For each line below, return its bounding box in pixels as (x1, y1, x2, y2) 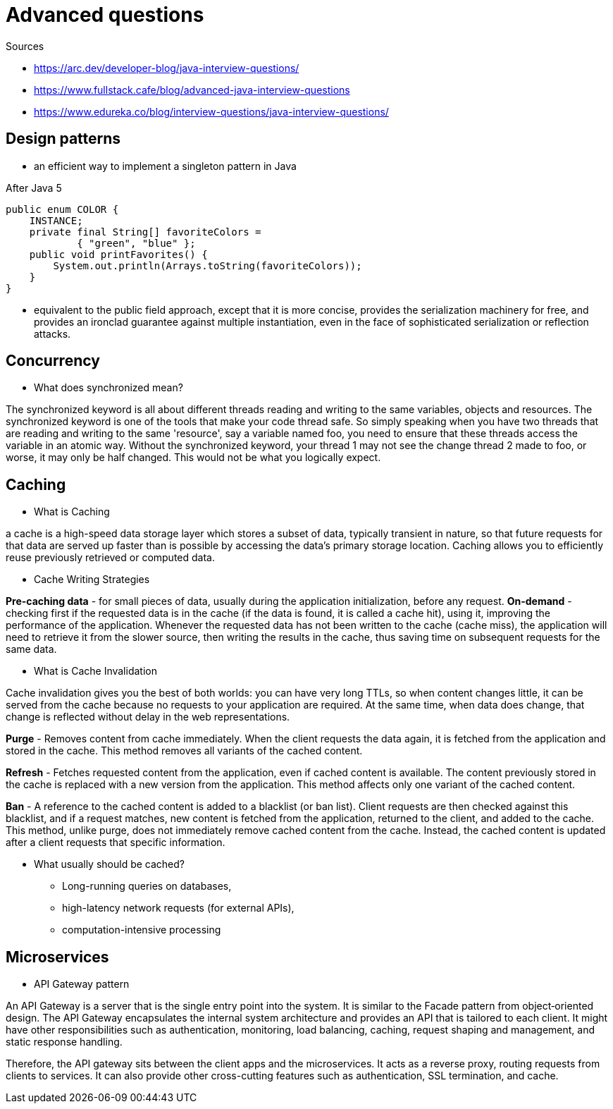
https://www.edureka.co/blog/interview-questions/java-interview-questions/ (34, 105, 389, 118)
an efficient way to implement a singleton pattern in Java (34, 159, 297, 172)
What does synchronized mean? (34, 381, 183, 394)
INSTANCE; (29, 214, 83, 226)
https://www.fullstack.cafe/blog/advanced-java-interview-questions (34, 83, 350, 96)
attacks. (34, 327, 71, 340)
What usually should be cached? (34, 858, 185, 871)
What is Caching (34, 506, 110, 518)
